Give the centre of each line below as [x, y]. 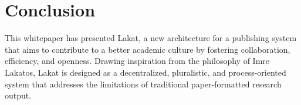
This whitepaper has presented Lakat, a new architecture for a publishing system [151, 38]
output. [18, 95]
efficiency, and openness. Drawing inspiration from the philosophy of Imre [137, 61]
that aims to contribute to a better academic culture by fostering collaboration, [148, 49]
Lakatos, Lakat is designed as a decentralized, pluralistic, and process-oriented [146, 72]
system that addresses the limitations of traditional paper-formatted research [143, 84]
